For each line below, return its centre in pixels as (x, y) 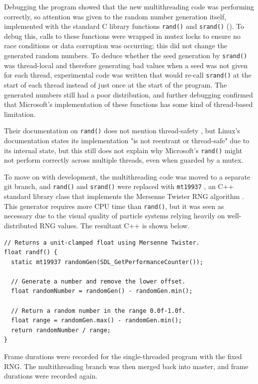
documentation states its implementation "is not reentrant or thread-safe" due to (127, 140)
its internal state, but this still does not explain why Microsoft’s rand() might (123, 150)
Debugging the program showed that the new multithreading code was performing (129, 6)
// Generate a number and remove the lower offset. (98, 281)
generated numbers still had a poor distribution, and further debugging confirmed (129, 94)
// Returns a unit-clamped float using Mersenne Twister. (102, 242)
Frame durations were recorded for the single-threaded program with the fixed (123, 356)
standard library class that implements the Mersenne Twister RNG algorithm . (124, 196)
